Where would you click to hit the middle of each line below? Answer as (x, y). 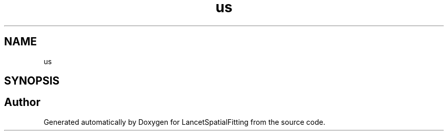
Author (22, 102)
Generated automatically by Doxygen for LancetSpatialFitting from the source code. (184, 122)
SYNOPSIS (32, 81)
